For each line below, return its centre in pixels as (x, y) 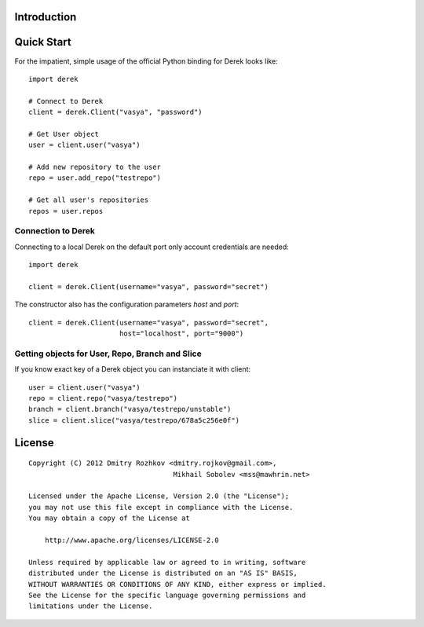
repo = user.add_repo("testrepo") (95, 178)
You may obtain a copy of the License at (109, 518)
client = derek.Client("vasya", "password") (116, 112)
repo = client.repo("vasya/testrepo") (103, 398)
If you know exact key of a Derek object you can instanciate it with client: (133, 369)
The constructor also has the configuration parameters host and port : (127, 304)
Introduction (46, 17)
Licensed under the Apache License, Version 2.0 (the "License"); (159, 496)
